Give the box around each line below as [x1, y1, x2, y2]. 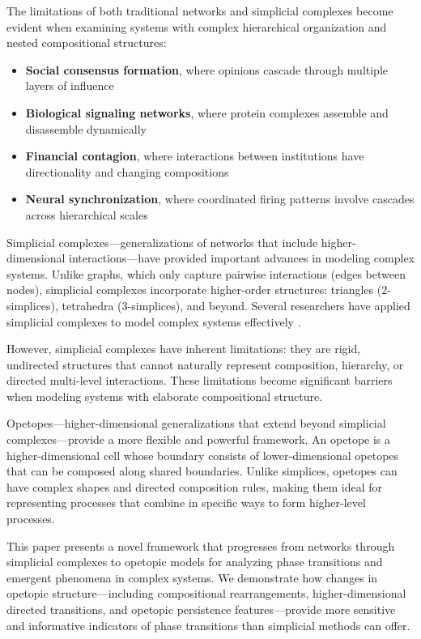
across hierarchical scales [25, 206, 148, 223]
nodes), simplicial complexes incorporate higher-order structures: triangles [6, 281, 374, 298]
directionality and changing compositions [25, 163, 229, 180]
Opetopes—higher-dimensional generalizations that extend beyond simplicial [6, 415, 386, 432]
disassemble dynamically [25, 120, 147, 137]
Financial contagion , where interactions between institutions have [25, 147, 364, 164]
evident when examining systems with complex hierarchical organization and [6, 18, 387, 35]
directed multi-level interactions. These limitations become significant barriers [6, 372, 393, 389]
